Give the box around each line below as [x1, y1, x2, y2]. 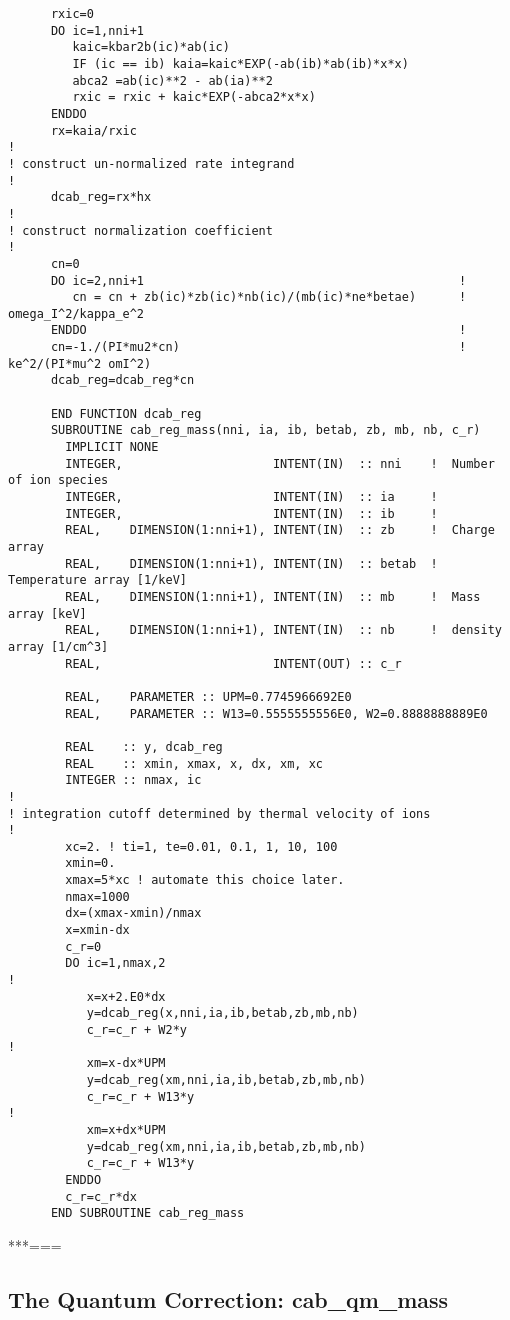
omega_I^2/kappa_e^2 [8, 306, 145, 321]
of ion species [8, 473, 109, 488]
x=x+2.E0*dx [86, 989, 166, 1004]
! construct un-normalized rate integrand [8, 156, 295, 171]
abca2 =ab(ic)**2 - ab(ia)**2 [72, 73, 273, 88]
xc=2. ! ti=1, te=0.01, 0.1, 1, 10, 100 [65, 839, 338, 854]
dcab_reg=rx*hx [50, 190, 152, 205]
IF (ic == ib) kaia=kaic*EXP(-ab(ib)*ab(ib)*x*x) [72, 56, 409, 71]
